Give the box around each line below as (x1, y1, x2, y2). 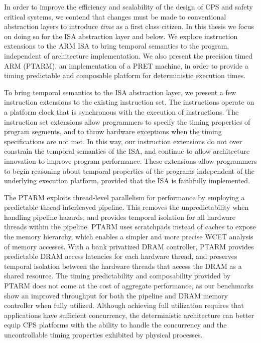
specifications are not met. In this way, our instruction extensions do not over (4, 136, 242, 146)
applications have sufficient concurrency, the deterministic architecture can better (4, 309, 254, 320)
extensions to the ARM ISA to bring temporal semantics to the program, (4, 41, 229, 51)
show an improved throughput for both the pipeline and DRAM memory (4, 290, 228, 300)
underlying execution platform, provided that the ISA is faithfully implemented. (4, 175, 250, 186)
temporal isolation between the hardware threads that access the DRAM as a (4, 260, 242, 271)
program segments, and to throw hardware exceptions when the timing (4, 126, 222, 137)
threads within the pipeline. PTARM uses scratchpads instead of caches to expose (4, 221, 256, 232)
